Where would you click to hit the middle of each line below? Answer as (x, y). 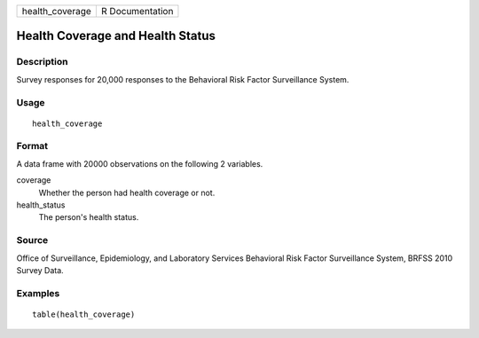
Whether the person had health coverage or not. (127, 193)
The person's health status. (89, 217)
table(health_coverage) (84, 314)
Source (32, 240)
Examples (38, 293)
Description (42, 62)
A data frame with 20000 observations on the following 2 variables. (140, 163)
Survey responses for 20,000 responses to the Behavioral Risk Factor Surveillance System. (183, 79)
